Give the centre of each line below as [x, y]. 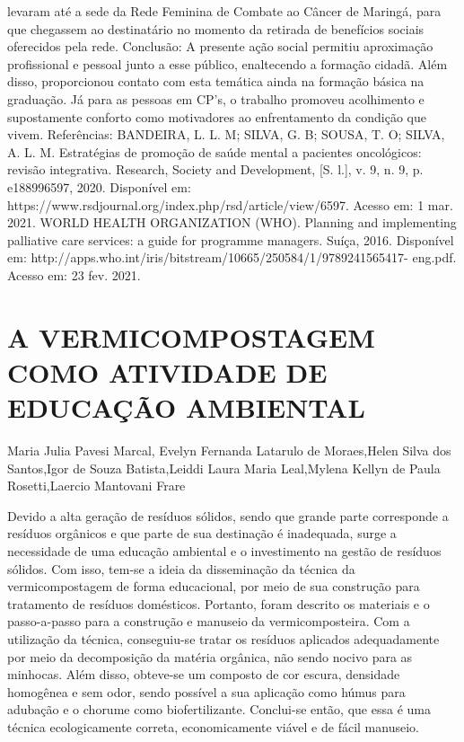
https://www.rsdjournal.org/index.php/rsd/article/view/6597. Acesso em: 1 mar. [230, 204]
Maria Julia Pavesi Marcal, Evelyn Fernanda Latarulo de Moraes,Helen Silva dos [229, 450]
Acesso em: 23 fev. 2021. [74, 274]
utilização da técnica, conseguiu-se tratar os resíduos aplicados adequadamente [223, 638]
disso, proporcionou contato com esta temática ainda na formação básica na [216, 81]
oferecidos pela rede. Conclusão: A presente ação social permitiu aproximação [220, 46]
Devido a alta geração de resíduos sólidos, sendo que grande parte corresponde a [228, 515]
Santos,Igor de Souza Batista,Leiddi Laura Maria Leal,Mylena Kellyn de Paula [224, 468]
